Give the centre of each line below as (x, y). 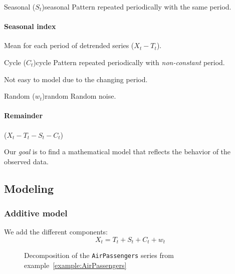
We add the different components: (56, 232)
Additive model (36, 213)
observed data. (26, 161)
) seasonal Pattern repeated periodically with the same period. (137, 7)
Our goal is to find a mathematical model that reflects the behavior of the (117, 152)
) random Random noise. (79, 96)
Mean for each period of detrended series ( (69, 45)
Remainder (24, 115)
